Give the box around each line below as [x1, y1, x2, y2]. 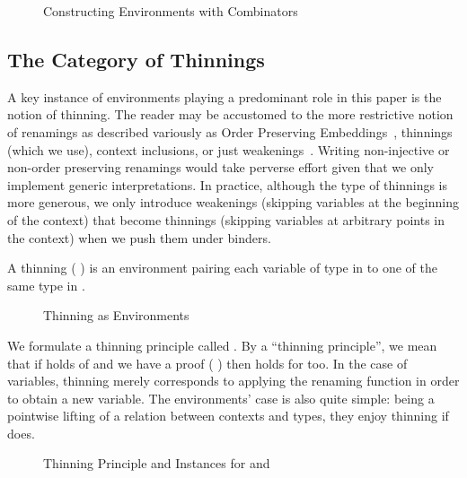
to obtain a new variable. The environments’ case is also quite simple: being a [7, 388, 435, 407]
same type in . [7, 275, 85, 294]
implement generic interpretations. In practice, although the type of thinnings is [7, 175, 448, 194]
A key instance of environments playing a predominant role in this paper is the [7, 87, 442, 106]
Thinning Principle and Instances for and [43, 454, 270, 473]
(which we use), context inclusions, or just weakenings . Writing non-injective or [7, 140, 450, 159]
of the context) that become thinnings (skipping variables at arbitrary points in [7, 210, 445, 229]
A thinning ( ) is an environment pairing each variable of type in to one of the [7, 258, 437, 277]
